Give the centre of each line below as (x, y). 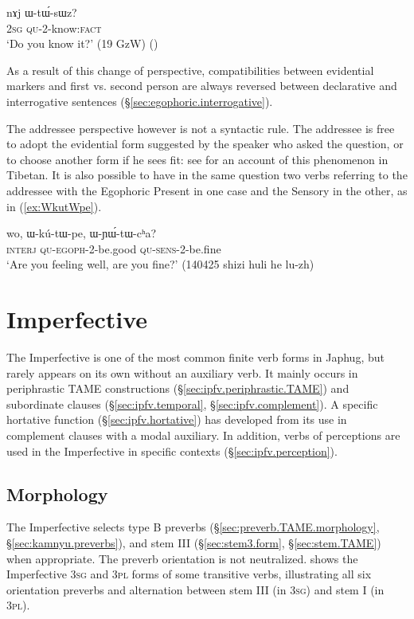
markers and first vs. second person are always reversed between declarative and (202, 86)
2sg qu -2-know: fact (54, 27)
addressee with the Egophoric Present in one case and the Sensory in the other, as (207, 190)
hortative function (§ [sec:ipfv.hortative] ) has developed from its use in (177, 419)
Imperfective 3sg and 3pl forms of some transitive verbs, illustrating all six (189, 574)
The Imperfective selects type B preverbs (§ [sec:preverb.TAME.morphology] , (193, 527)
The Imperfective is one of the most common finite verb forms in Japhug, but (195, 357)
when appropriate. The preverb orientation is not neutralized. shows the (182, 558)
